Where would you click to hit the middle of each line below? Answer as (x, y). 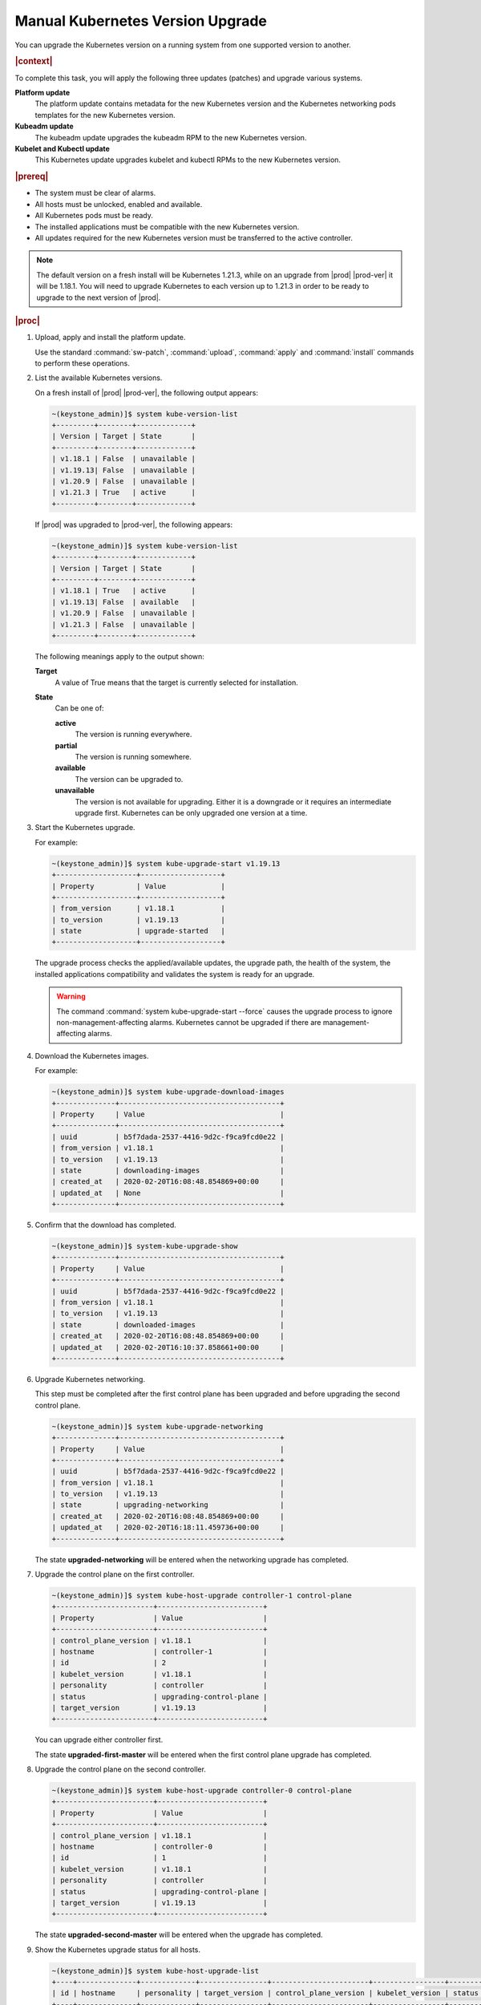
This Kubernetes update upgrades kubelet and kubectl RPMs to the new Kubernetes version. (188, 160)
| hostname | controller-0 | (160, 1846)
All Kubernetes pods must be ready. (94, 216)
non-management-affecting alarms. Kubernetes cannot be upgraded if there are (189, 1023)
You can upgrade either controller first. (99, 1740)
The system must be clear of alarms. (95, 193)
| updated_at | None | (168, 1193)
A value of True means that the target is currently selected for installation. (176, 683)
